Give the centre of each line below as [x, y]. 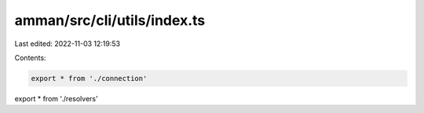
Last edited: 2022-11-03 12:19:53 [68, 44]
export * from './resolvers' [56, 98]
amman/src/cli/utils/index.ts [110, 20]
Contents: [30, 58]
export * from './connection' [89, 78]
